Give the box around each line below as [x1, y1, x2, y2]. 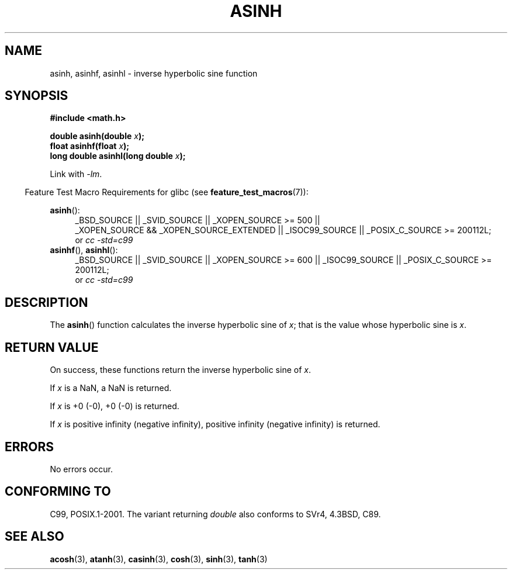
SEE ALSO [5, 529, 64, 544]
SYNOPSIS [5, 88, 68, 103]
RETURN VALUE [5, 340, 99, 355]
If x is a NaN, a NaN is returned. [50, 383, 172, 393]
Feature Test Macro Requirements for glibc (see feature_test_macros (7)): [25, 187, 309, 198]
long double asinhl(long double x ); [50, 151, 186, 161]
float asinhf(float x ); [50, 141, 130, 151]
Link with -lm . [50, 169, 102, 179]
